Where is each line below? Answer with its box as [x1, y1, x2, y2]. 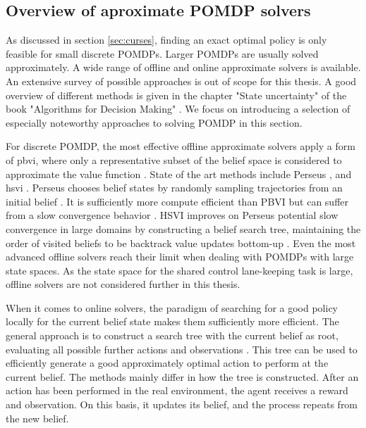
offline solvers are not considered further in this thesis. [6, 277, 240, 291]
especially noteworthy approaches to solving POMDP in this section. [6, 115, 303, 130]
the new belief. [6, 410, 69, 425]
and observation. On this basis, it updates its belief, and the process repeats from [6, 397, 358, 412]
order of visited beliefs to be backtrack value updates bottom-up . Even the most [6, 235, 356, 250]
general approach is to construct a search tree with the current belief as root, [6, 328, 338, 343]
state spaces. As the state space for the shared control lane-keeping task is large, [6, 263, 353, 277]
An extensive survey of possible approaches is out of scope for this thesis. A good [6, 73, 357, 88]
